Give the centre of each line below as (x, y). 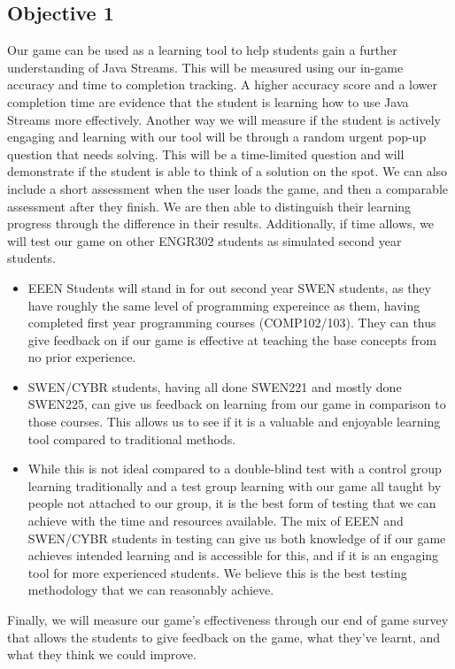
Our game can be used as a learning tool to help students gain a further (202, 50)
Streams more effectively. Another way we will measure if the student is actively (224, 119)
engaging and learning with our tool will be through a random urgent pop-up (217, 137)
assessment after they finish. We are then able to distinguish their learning (209, 206)
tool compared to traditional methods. (132, 438)
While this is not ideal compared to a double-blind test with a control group (235, 469)
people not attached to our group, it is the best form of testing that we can (232, 503)
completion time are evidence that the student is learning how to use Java (208, 101)
